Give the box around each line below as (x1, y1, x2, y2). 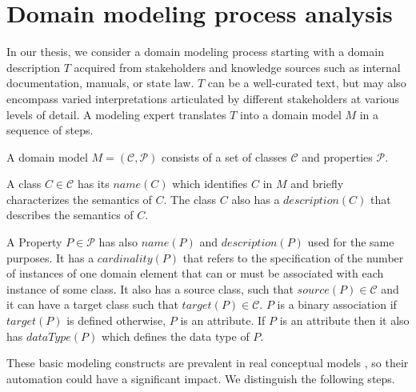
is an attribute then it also (279, 312, 410, 329)
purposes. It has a (6, 249, 94, 266)
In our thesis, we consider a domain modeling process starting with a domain (6, 43, 384, 60)
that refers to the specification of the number (182, 249, 404, 266)
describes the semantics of (6, 206, 134, 223)
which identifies (172, 175, 248, 192)
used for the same (307, 234, 394, 250)
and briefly (290, 175, 344, 192)
